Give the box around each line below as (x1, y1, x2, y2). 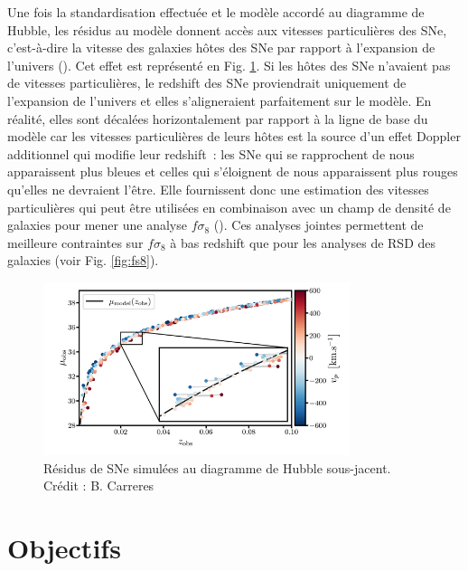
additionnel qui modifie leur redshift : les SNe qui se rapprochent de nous (7, 144, 415, 163)
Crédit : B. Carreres (43, 476, 154, 495)
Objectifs (7, 529, 121, 566)
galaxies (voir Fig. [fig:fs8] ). (7, 251, 159, 270)
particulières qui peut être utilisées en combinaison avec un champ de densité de (7, 197, 451, 216)
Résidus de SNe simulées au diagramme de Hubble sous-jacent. (43, 458, 391, 477)
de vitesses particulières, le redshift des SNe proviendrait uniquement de (7, 73, 407, 92)
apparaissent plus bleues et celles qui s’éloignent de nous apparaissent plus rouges (7, 162, 458, 181)
